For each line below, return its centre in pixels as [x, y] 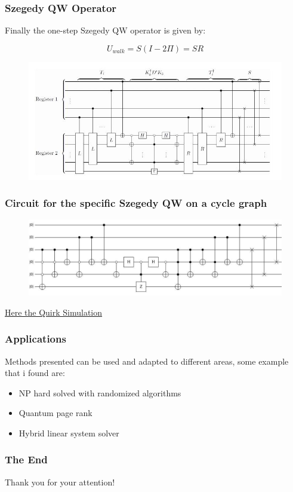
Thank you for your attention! [60, 482]
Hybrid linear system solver [69, 433]
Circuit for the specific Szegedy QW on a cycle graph [136, 203]
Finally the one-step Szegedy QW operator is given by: [105, 30]
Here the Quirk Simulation [54, 312]
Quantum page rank [55, 413]
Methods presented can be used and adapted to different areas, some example [147, 361]
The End [26, 459]
